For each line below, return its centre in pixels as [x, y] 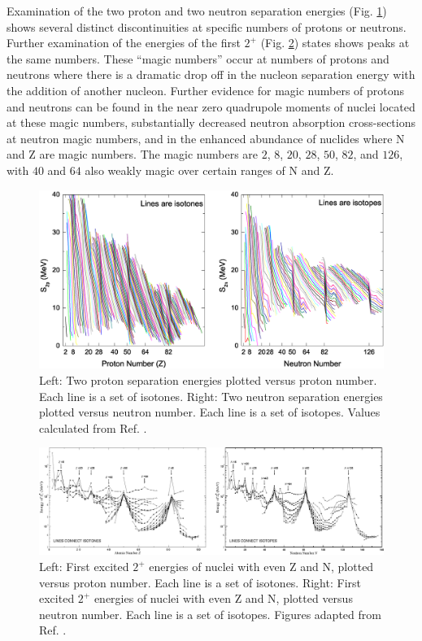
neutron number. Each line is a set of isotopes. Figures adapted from [210, 614]
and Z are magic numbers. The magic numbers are [133, 154]
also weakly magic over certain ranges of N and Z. [209, 170]
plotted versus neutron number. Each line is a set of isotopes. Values [210, 412]
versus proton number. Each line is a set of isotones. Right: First [200, 582]
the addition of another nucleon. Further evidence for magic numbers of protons [206, 90]
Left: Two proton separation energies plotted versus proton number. [208, 379]
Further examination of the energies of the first [124, 43]
